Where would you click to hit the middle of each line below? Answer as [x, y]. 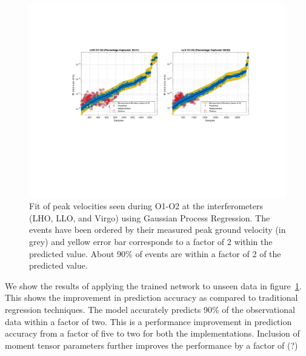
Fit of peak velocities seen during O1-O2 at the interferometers [146, 206]
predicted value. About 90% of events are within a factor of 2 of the [155, 253]
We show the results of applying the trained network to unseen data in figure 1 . [153, 285]
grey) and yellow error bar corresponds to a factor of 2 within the [151, 241]
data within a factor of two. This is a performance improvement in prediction [148, 321]
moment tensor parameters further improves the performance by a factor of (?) [151, 345]
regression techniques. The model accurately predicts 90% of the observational [150, 309]
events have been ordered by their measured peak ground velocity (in [158, 230]
